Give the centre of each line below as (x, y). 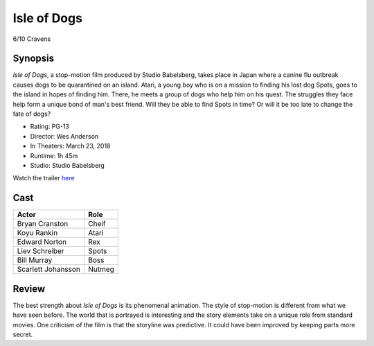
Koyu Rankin (37, 233)
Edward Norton (42, 242)
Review (29, 289)
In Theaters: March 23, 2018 (70, 146)
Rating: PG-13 (50, 127)
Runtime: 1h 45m (54, 155)
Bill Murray (35, 260)
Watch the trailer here (44, 178)
